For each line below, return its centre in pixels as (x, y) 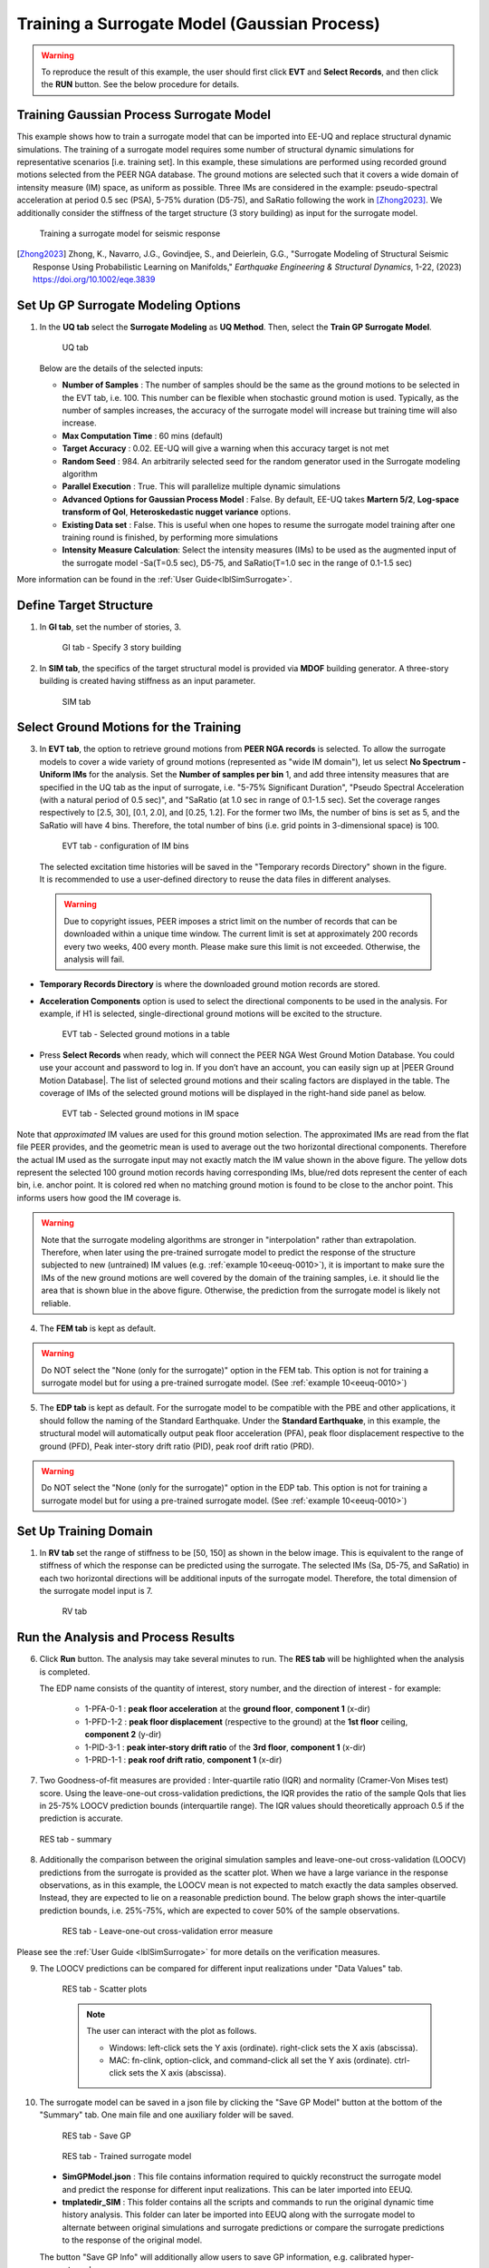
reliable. (56, 1303)
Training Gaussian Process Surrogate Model (144, 115)
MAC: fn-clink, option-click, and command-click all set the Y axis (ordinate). (251, 2060)
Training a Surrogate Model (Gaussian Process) (198, 24)
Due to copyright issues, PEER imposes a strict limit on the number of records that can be (230, 921)
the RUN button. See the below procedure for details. (140, 84)
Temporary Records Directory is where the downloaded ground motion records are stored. (210, 984)
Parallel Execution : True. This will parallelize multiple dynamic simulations (201, 486)
